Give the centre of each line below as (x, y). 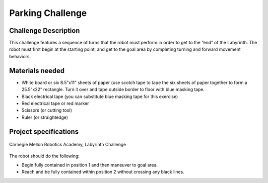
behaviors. (20, 56)
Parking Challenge (48, 13)
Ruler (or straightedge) (45, 117)
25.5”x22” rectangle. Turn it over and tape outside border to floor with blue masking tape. (113, 90)
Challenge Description (45, 31)
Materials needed (37, 70)
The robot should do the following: (44, 156)
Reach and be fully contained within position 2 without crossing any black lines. (103, 172)
